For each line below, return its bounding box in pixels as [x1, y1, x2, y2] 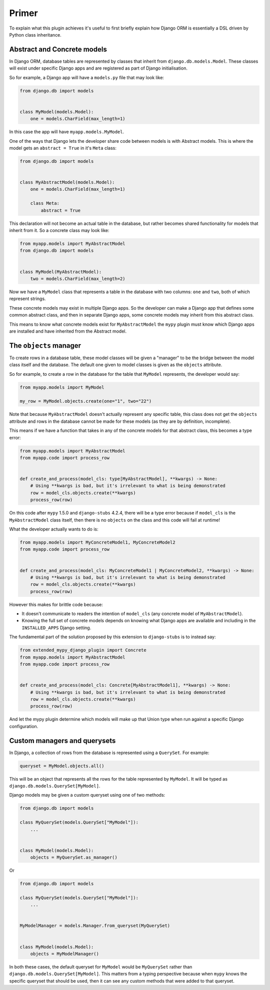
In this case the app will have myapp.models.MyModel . [9, 129, 124, 135]
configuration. [9, 723, 38, 729]
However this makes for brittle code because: [9, 601, 103, 607]
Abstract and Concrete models [9, 45, 107, 54]
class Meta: [30, 200, 60, 206]
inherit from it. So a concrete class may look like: [9, 227, 109, 233]
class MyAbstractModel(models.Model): [19, 179, 115, 185]
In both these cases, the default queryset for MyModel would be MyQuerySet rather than [9, 963, 192, 969]
